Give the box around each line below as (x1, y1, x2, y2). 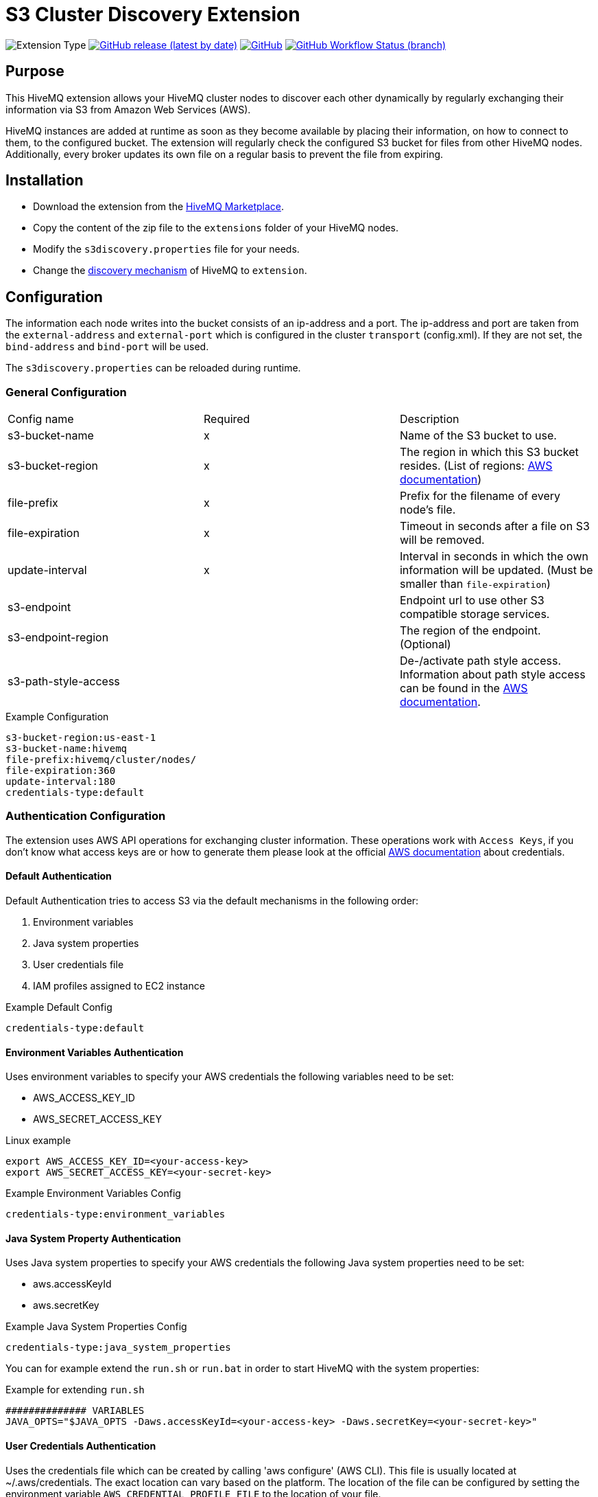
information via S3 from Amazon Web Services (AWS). (5, 103, 251, 115)
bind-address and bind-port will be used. (5, 341, 209, 353)
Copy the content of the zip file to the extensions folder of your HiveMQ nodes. (33, 222, 399, 234)
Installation (5, 172, 84, 190)
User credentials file (33, 959, 124, 970)
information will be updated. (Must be (399, 563, 593, 578)
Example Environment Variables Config (5, 1187, 181, 1200)
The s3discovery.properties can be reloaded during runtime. (5, 362, 301, 374)
